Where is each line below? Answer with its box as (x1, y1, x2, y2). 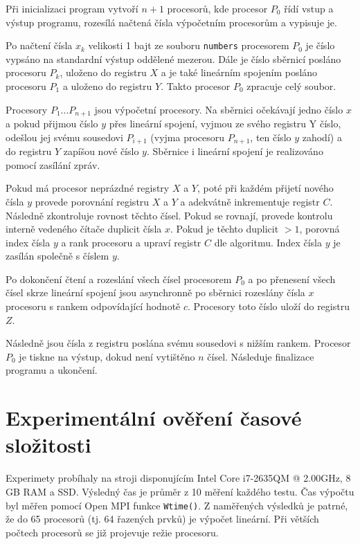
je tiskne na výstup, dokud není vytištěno (19, 349, 195, 363)
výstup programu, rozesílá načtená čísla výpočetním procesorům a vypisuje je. (6, 15, 337, 29)
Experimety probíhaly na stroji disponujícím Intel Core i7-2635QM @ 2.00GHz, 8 (6, 471, 351, 485)
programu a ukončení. (6, 363, 98, 377)
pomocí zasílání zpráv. (6, 157, 100, 172)
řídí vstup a (284, 1, 334, 15)
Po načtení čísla (6, 38, 73, 53)
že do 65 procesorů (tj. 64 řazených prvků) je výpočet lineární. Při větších (6, 511, 319, 526)
